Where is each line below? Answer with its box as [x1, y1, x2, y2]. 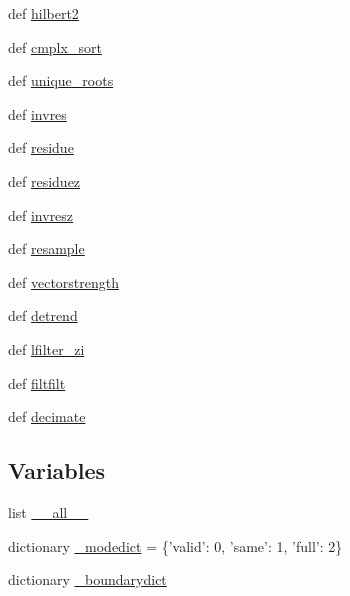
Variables [8, 455, 106, 486]
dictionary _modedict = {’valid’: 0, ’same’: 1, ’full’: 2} [8, 535, 343, 556]
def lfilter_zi [8, 338, 85, 359]
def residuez [8, 170, 81, 191]
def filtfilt [8, 372, 66, 393]
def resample [8, 238, 85, 259]
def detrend [8, 305, 78, 326]
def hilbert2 [8, 3, 79, 23]
